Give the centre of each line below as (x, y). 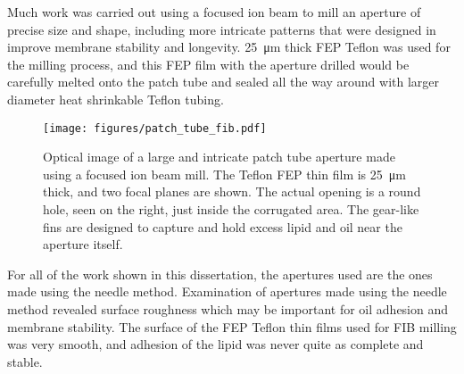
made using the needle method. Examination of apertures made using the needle (227, 291)
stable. (25, 361)
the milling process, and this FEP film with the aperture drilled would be (208, 64)
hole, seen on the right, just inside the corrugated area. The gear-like (231, 209)
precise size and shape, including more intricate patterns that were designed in (222, 29)
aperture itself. (83, 244)
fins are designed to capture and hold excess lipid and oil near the (223, 226)
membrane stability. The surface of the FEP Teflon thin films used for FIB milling (232, 326)
